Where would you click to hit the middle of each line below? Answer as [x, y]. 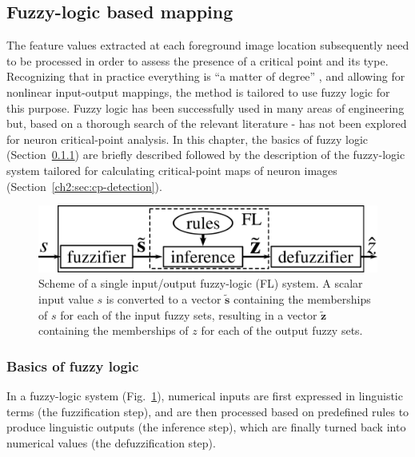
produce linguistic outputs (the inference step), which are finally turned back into [206, 427]
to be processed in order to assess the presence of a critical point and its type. [198, 60]
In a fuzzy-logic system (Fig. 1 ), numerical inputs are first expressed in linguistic [205, 395]
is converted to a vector [164, 298]
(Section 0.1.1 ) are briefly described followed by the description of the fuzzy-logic [206, 155]
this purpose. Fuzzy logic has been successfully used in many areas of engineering [206, 107]
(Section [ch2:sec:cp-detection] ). [84, 186]
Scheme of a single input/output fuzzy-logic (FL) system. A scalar [201, 283]
